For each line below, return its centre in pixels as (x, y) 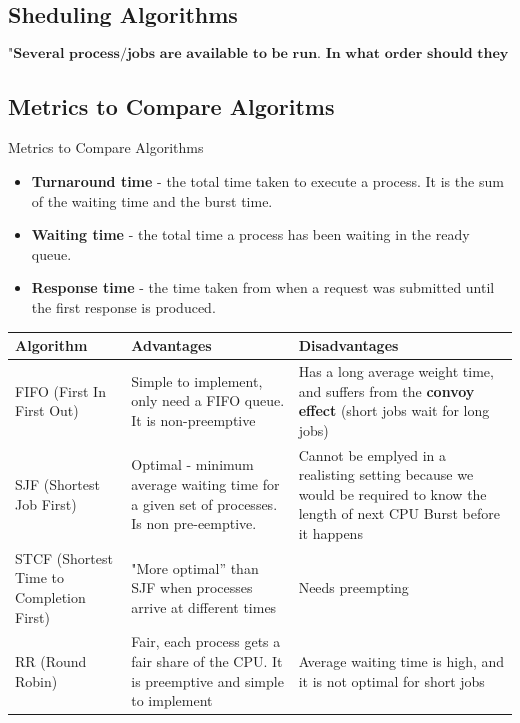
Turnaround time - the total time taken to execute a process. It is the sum (267, 181)
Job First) (46, 503)
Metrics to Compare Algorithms (106, 147)
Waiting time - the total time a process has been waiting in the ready (250, 234)
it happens (330, 532)
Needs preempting (353, 587)
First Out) (47, 410)
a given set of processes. (204, 503)
